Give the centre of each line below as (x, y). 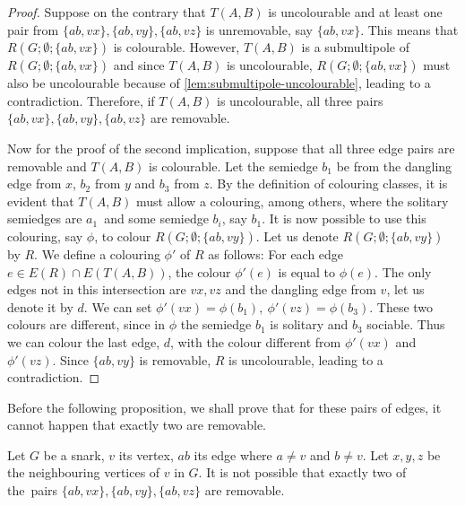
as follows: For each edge (276, 253)
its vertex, (146, 454)
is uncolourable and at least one (355, 12)
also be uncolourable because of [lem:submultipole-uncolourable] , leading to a (219, 83)
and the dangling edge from (301, 289)
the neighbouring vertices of (84, 472)
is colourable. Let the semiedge (233, 166)
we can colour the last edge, (84, 341)
